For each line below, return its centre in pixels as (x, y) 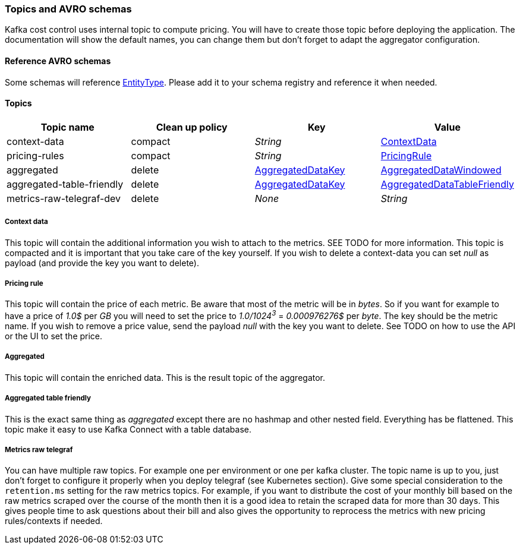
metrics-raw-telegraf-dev (64, 198)
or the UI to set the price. (54, 336)
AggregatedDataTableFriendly (447, 184)
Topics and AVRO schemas (68, 9)
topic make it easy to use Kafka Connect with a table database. (128, 429)
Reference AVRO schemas (58, 61)
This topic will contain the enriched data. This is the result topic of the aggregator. (165, 377)
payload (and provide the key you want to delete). (102, 263)
